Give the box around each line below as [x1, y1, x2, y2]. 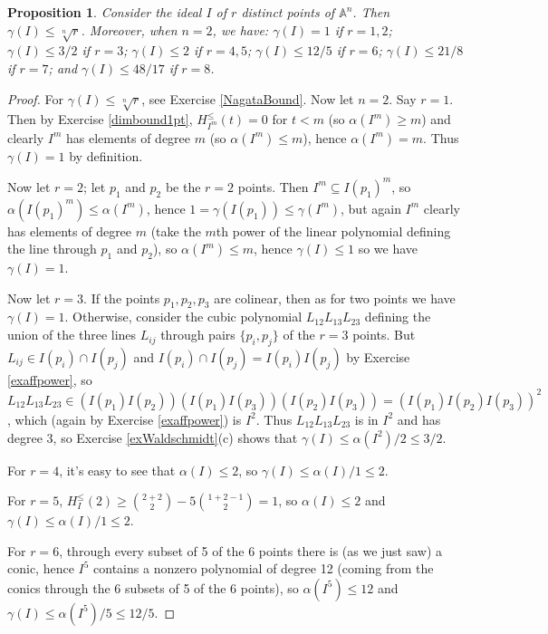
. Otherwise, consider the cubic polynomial [64, 307, 303, 326]
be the [165, 177, 201, 196]
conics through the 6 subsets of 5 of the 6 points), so [7, 578, 299, 597]
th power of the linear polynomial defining [216, 221, 451, 240]
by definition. [69, 146, 143, 165]
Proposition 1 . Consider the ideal [7, 3, 202, 21]
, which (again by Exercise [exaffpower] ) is [7, 409, 242, 428]
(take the [150, 221, 201, 240]
